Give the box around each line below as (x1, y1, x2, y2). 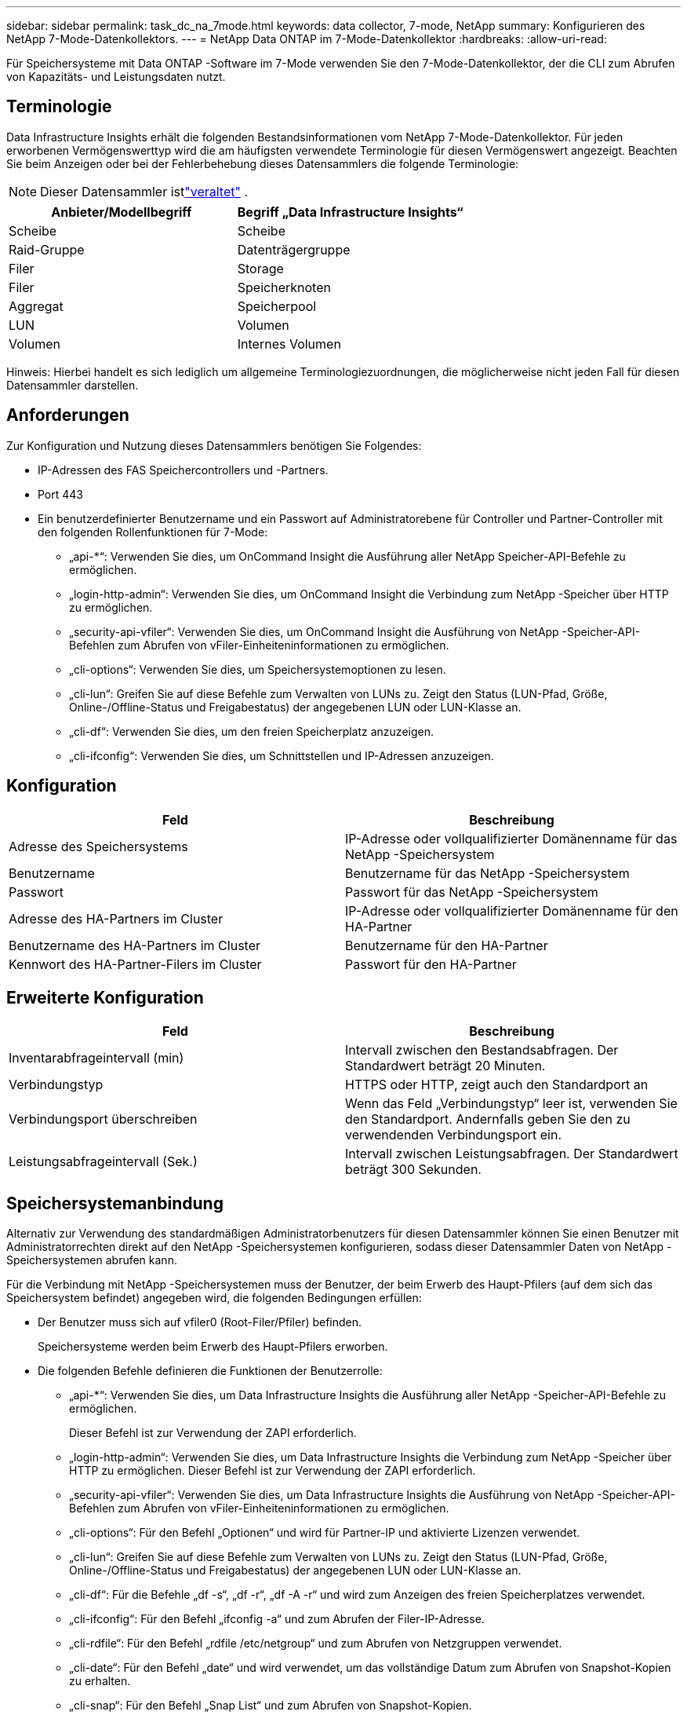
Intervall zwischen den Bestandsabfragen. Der (345, 1042, 619, 1059)
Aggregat (9, 298, 64, 314)
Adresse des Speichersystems (9, 838, 188, 854)
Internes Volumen (237, 335, 341, 352)
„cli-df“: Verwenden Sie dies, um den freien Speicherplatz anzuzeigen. (69, 724, 434, 738)
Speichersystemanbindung (6, 1193, 224, 1213)
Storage (237, 260, 284, 276)
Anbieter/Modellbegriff (51, 203, 192, 220)
